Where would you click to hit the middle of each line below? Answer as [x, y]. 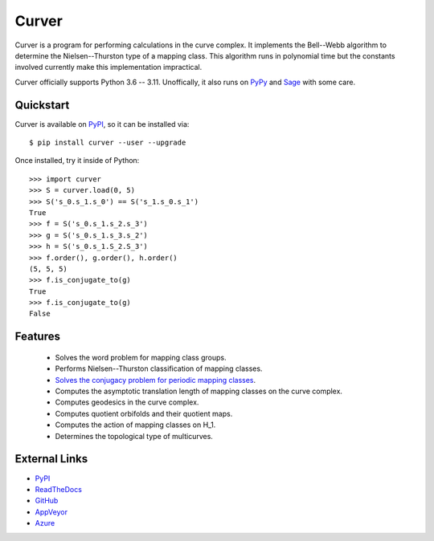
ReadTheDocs [58, 489]
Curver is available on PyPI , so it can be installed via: [102, 124]
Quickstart [42, 105]
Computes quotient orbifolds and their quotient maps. [144, 413]
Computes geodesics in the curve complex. [127, 402]
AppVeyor [51, 512]
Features [37, 337]
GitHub [47, 501]
